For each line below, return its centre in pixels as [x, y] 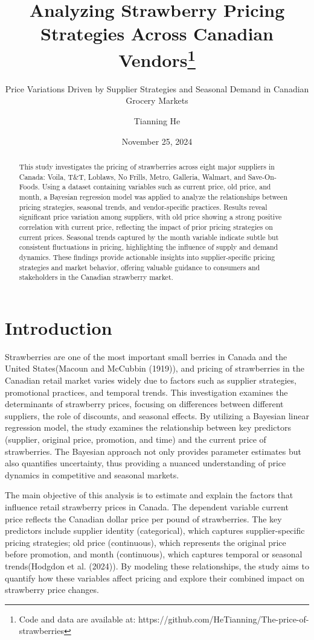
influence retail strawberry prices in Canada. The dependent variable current [147, 506]
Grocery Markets [157, 100]
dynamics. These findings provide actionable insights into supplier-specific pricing [147, 257]
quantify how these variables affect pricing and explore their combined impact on [155, 578]
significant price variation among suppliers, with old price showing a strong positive [150, 217]
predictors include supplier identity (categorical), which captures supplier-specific [155, 531]
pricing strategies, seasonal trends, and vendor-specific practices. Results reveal [143, 207]
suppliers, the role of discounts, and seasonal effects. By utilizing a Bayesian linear [157, 415]
